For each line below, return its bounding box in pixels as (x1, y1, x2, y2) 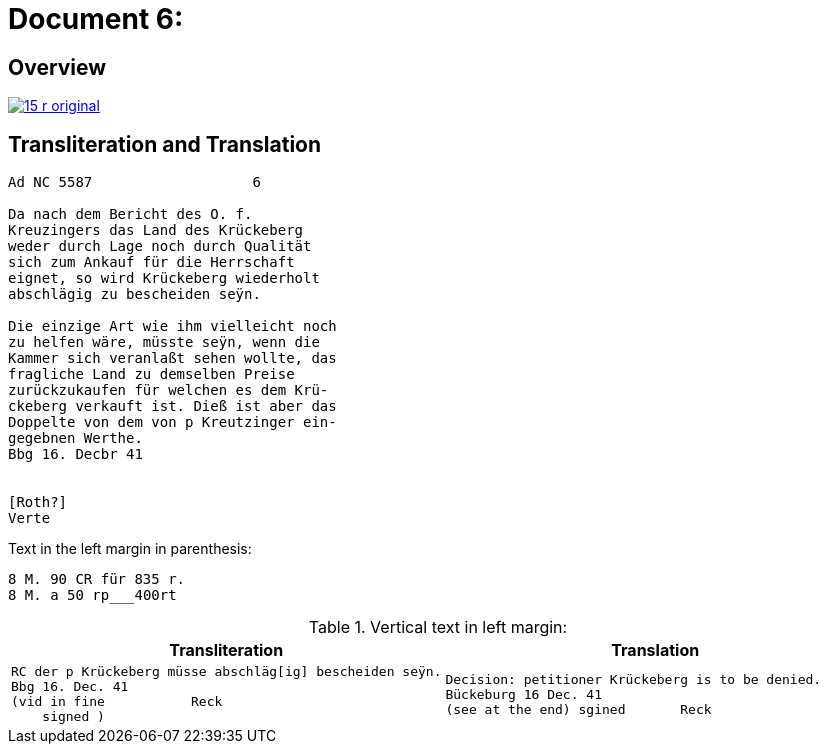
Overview (8, 54, 107, 80)
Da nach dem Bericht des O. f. (8, 206, 253, 223)
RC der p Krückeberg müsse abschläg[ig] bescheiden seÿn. (11, 664, 442, 680)
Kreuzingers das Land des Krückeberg (8, 222, 304, 239)
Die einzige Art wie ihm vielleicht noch (8, 318, 337, 335)
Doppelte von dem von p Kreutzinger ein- (8, 414, 337, 431)
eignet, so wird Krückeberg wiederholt (8, 270, 320, 287)
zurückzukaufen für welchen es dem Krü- (8, 382, 329, 399)
